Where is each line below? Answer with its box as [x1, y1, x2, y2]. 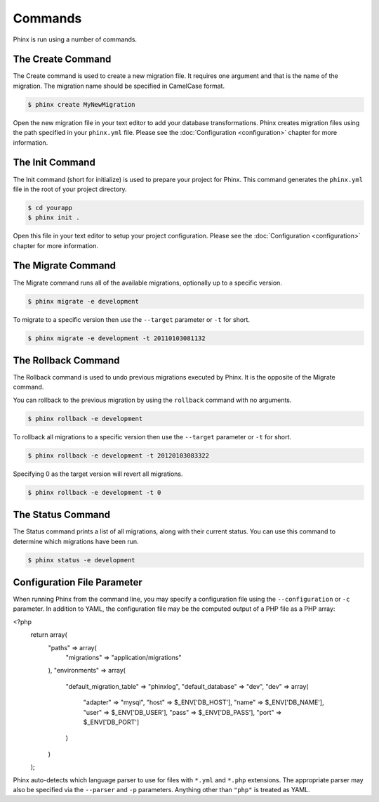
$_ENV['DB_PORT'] [83, 718, 140, 726]
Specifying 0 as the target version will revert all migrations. [13, 470, 183, 478]
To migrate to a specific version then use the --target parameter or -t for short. [13, 315, 251, 323]
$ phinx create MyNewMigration [27, 101, 136, 108]
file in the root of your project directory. [13, 185, 127, 193]
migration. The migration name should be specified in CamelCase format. [13, 82, 225, 90]
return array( [30, 630, 68, 639]
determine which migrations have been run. [13, 537, 140, 545]
